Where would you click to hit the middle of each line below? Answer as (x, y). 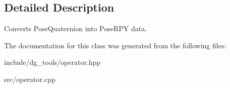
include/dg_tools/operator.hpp (52, 62)
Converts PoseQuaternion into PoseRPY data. (76, 28)
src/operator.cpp (30, 79)
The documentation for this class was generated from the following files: (115, 45)
